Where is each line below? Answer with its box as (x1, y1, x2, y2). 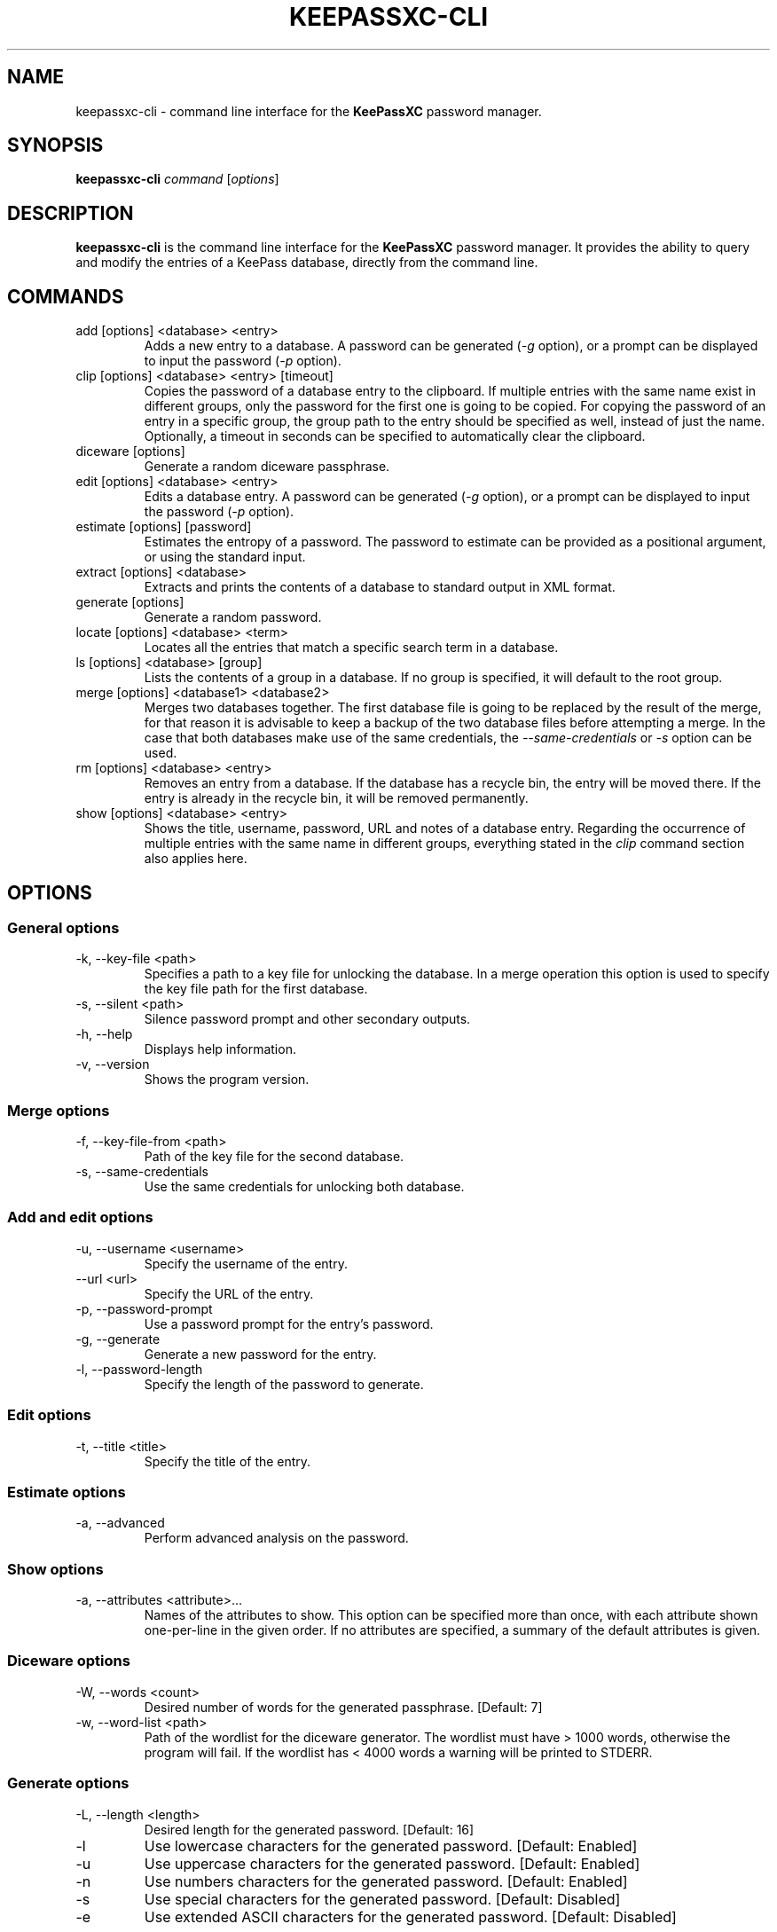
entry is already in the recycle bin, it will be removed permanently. (144, 790, 529, 806)
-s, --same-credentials (75, 1164, 209, 1180)
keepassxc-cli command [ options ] (75, 171, 279, 187)
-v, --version (75, 1056, 150, 1072)
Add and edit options (7, 1208, 153, 1227)
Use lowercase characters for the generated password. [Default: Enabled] (144, 1836, 638, 1855)
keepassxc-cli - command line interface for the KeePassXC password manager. (75, 103, 542, 119)
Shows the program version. (144, 1072, 310, 1088)
